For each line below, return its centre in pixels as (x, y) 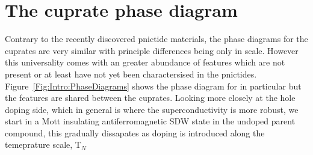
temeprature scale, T (43, 144)
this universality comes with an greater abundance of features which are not (145, 62)
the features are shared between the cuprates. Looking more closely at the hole (150, 98)
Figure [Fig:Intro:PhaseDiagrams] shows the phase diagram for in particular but (153, 86)
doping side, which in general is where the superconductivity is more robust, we (152, 109)
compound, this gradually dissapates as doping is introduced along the (135, 132)
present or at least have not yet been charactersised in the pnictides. (131, 74)
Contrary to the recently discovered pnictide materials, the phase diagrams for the (156, 39)
